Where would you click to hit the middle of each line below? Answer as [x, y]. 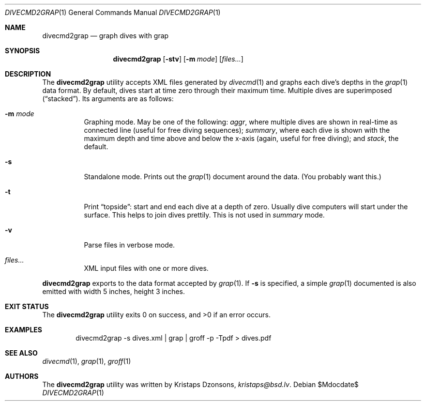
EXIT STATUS [27, 306]
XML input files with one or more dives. [146, 268]
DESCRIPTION [28, 74]
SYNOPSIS [23, 51]
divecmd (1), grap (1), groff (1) [87, 361]
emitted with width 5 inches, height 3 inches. [114, 291]
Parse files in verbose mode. [129, 245]
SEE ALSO [21, 353]
